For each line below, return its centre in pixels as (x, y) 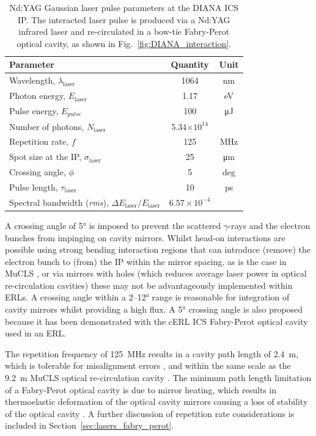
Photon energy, (38, 96)
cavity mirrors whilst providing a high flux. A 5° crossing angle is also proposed (154, 309)
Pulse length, (34, 187)
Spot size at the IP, (46, 157)
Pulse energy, (34, 110)
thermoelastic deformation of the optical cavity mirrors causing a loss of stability (156, 401)
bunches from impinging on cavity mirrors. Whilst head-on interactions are (145, 237)
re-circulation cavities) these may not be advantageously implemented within (149, 285)
